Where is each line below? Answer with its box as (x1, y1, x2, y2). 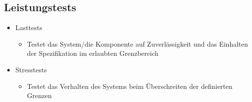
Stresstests (15, 64, 47, 74)
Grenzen (27, 90, 52, 101)
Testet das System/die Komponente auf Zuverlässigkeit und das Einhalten (27, 38, 248, 49)
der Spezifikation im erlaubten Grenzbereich (27, 48, 159, 58)
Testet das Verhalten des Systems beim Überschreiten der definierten (27, 81, 233, 91)
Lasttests (15, 22, 42, 33)
